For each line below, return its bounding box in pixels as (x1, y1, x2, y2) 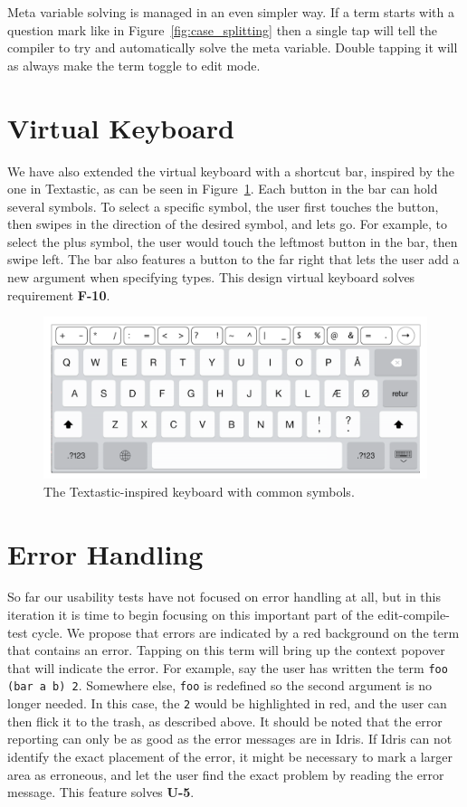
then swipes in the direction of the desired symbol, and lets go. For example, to (7, 214, 448, 233)
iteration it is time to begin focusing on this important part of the (7, 605, 374, 624)
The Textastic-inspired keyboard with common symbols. (43, 481, 355, 500)
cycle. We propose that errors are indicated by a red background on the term (32, 622, 460, 641)
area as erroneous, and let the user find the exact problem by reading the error (7, 764, 444, 783)
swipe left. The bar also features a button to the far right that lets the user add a (7, 250, 460, 269)
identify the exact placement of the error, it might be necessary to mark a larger (7, 746, 453, 765)
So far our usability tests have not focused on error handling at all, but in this (7, 587, 441, 606)
